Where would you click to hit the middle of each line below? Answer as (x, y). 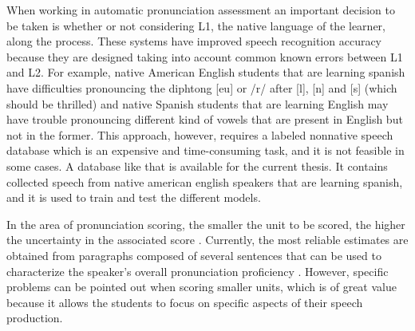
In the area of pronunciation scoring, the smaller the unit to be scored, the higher (206, 224)
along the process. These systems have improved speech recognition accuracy (194, 41)
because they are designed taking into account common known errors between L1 (205, 56)
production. (35, 318)
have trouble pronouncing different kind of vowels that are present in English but (205, 119)
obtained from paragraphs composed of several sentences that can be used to (194, 255)
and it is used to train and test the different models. (134, 197)
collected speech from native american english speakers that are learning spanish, (205, 181)
